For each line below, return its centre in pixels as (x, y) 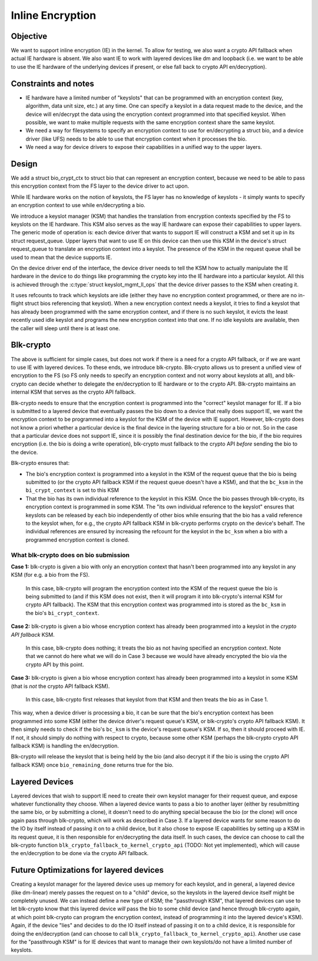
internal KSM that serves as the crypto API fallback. (73, 392)
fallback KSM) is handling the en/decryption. (65, 746)
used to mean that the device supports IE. (62, 257)
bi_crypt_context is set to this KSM (72, 490)
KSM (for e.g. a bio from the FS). (50, 575)
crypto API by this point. (55, 664)
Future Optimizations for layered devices (87, 870)
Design (24, 164)
